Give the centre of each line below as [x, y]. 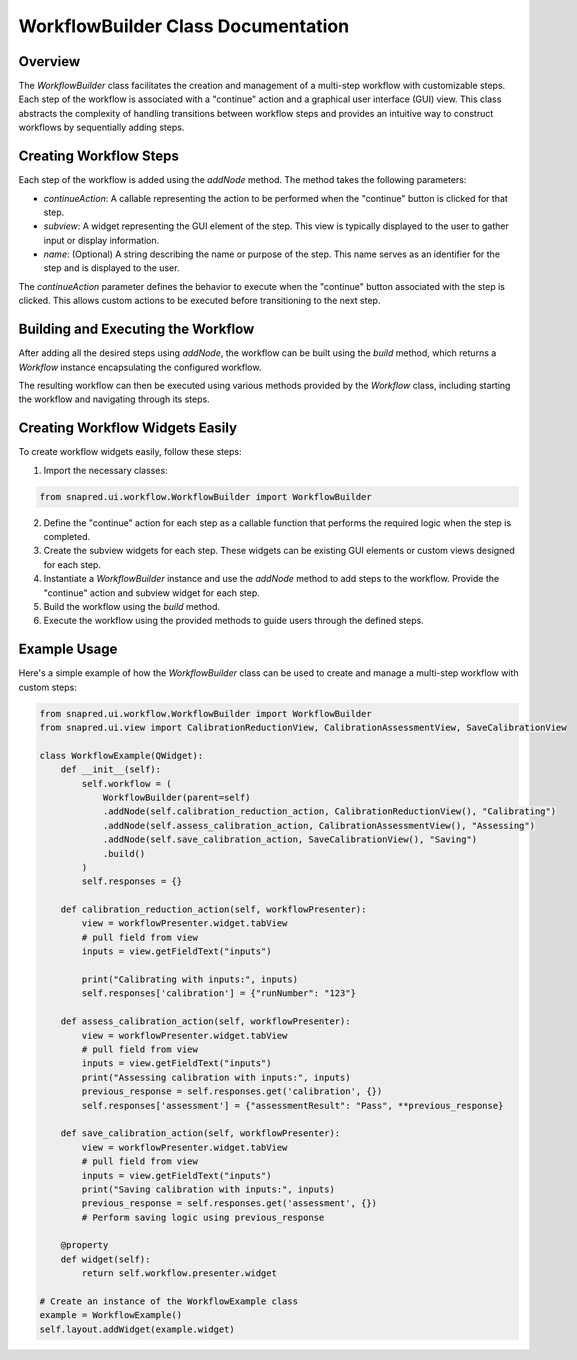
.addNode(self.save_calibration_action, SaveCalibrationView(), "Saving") [290, 839]
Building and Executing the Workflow [136, 329]
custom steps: [47, 687]
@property [84, 1245]
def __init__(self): [111, 769]
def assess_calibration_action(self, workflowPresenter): [205, 1021]
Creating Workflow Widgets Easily [128, 428]
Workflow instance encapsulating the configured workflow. [140, 367]
